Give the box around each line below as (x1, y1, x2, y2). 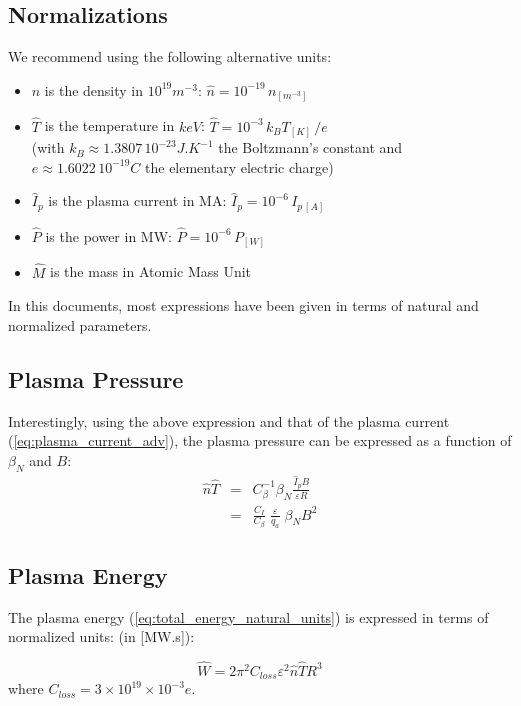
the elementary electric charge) (145, 156, 334, 177)
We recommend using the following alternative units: (8, 46, 332, 67)
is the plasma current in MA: (48, 190, 227, 211)
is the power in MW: (45, 225, 172, 246)
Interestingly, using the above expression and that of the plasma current (8, 410, 450, 431)
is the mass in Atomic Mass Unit (50, 261, 252, 282)
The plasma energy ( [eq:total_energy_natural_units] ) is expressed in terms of (8, 606, 489, 627)
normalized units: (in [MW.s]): (8, 626, 195, 647)
